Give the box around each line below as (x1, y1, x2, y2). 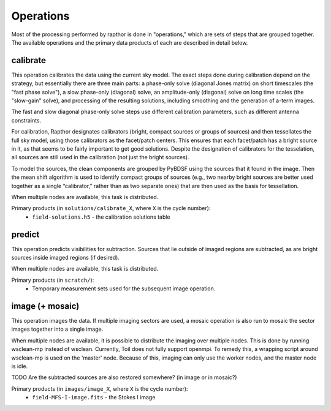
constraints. (11, 116, 42, 124)
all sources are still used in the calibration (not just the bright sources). (11, 154, 189, 161)
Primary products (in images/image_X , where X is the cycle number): (11, 385, 188, 392)
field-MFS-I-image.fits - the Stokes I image (32, 394, 156, 401)
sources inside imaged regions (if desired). (11, 254, 120, 261)
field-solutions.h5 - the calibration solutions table (32, 213, 171, 221)
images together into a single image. (11, 325, 104, 333)
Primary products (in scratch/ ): (11, 276, 94, 284)
